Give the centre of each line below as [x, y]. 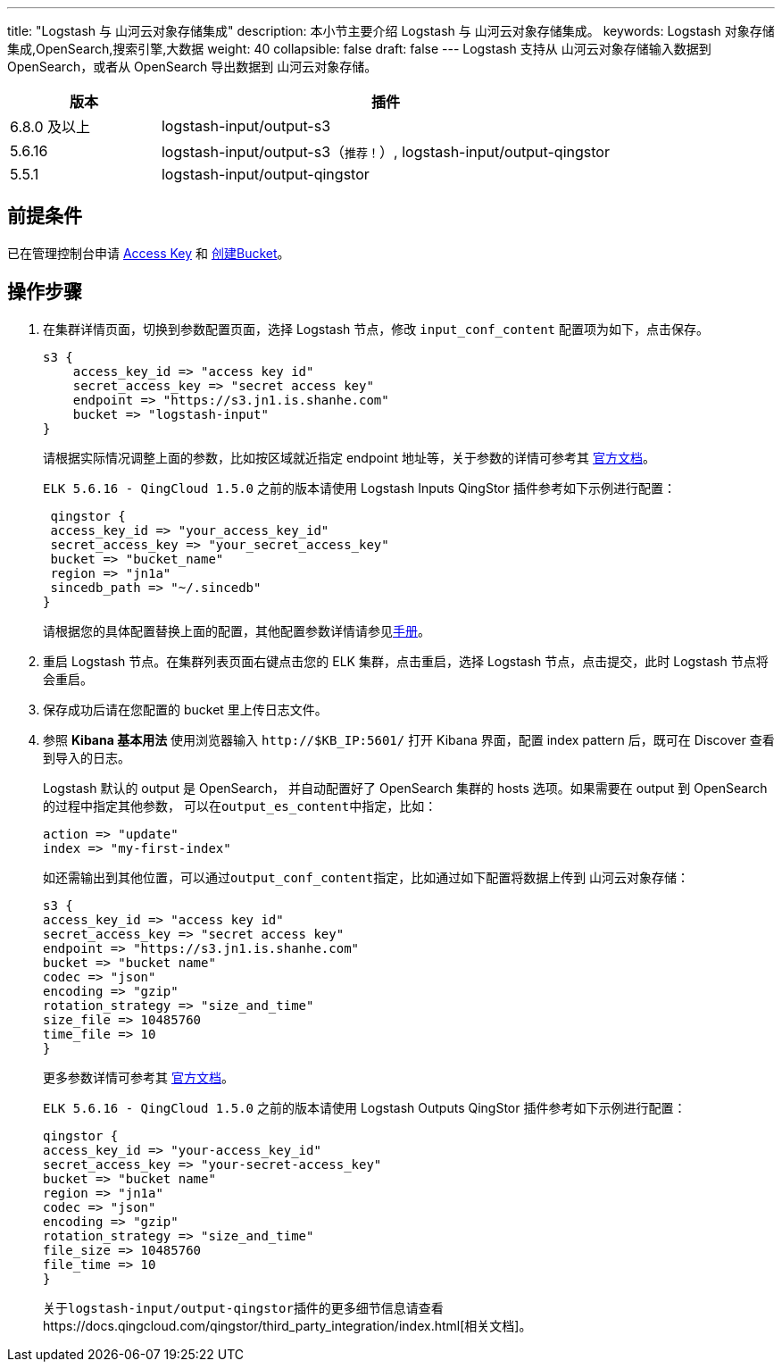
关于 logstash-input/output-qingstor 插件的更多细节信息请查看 [243, 1307]
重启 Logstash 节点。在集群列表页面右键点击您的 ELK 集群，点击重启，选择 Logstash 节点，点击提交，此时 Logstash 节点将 [406, 661]
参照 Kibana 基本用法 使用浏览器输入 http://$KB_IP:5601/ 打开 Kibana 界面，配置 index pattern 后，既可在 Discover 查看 [409, 739]
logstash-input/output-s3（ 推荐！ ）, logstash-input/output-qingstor [385, 152]
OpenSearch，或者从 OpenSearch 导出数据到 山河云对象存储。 [192, 67]
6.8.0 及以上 [50, 127]
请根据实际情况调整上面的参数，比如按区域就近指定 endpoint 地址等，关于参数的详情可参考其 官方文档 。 [349, 457]
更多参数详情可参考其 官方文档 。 [138, 1077]
